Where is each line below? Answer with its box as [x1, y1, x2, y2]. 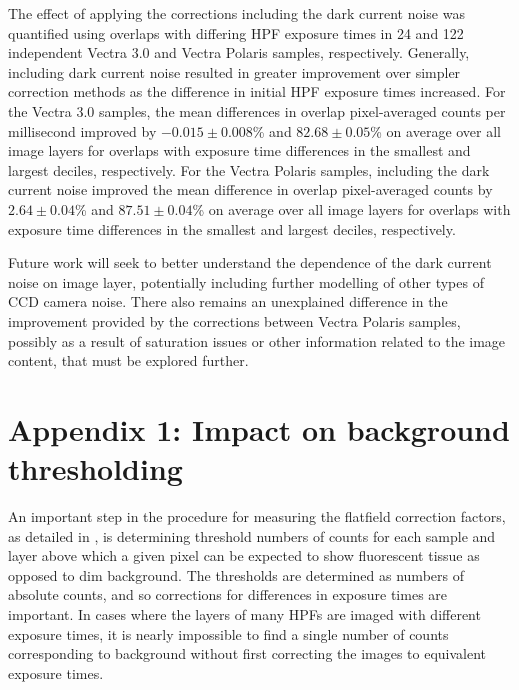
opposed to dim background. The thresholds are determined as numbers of [8, 564, 464, 585]
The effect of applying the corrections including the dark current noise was [8, 3, 465, 23]
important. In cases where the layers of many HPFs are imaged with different [8, 603, 481, 624]
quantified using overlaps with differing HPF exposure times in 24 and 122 [8, 22, 464, 43]
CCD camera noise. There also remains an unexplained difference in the [8, 291, 448, 312]
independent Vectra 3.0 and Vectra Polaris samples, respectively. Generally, [8, 42, 470, 63]
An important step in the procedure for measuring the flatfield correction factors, [8, 506, 506, 526]
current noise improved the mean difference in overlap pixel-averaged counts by [8, 179, 493, 200]
